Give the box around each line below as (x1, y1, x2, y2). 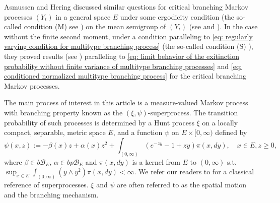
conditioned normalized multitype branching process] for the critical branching (4, 71, 247, 81)
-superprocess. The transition (148, 107, 238, 117)
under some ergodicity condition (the (120, 11, 234, 22)
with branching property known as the (4, 107, 123, 117)
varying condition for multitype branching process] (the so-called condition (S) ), (4, 41, 253, 51)
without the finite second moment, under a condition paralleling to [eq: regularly (4, 31, 253, 41)
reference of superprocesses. (4, 179, 89, 190)
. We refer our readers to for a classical (134, 166, 254, 177)
